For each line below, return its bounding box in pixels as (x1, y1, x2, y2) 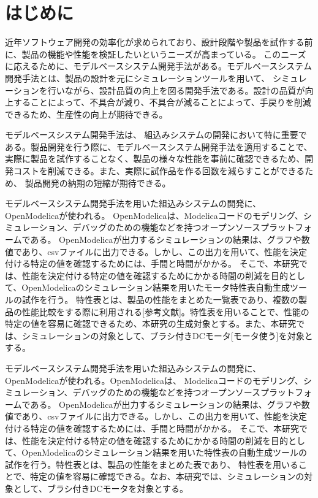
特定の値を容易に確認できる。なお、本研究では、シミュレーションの (30, 470, 305, 483)
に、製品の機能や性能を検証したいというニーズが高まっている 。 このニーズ (5, 47, 306, 60)
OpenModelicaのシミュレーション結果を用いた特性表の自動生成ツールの (21, 446, 308, 459)
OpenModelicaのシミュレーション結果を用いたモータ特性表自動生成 (21, 281, 290, 294)
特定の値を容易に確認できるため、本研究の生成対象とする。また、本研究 (5, 317, 297, 330)
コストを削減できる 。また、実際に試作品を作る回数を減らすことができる (13, 164, 305, 177)
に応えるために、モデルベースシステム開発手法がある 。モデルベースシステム (5, 59, 312, 72)
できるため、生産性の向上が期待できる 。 (5, 107, 168, 120)
